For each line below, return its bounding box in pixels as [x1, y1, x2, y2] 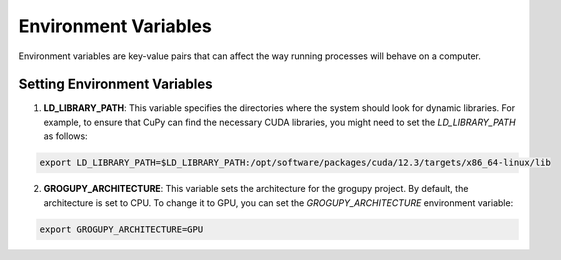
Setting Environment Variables [18, 76, 213, 93]
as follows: [43, 130, 89, 142]
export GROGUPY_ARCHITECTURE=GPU [39, 223, 204, 235]
